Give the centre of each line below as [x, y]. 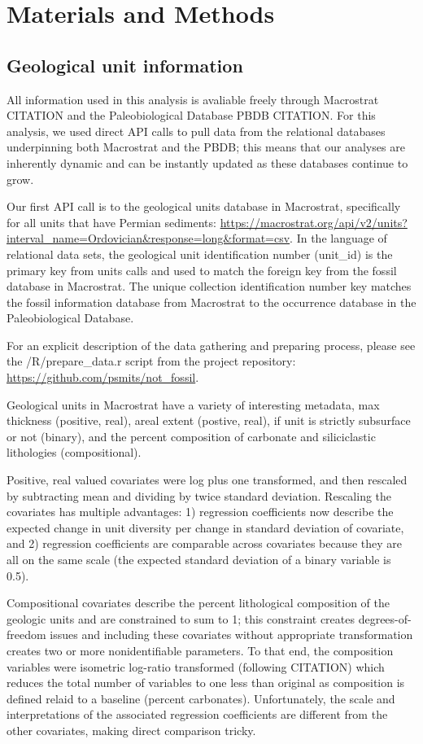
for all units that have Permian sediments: [111, 222]
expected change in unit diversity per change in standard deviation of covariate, [205, 527]
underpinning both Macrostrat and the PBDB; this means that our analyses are [206, 147]
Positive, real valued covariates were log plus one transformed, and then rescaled [207, 480]
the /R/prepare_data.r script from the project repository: [151, 361]
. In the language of [338, 238]
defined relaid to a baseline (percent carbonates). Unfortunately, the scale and [201, 698]
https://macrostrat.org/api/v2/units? [314, 222]
